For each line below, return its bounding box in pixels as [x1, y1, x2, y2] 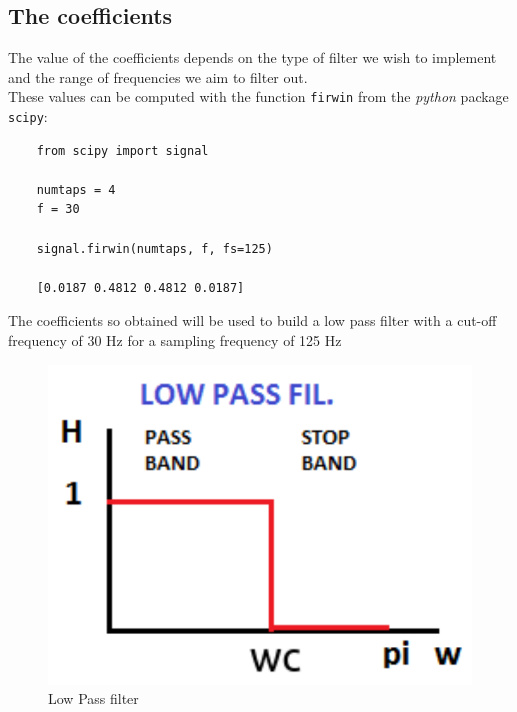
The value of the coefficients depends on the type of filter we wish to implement [8, 47, 497, 68]
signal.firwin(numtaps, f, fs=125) [36, 241, 273, 256]
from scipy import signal [36, 143, 209, 158]
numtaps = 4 [36, 182, 116, 197]
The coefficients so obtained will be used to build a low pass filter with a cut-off [8, 310, 497, 331]
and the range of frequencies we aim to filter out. [8, 66, 308, 87]
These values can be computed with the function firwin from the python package [8, 86, 509, 107]
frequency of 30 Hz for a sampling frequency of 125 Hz [8, 330, 342, 351]
